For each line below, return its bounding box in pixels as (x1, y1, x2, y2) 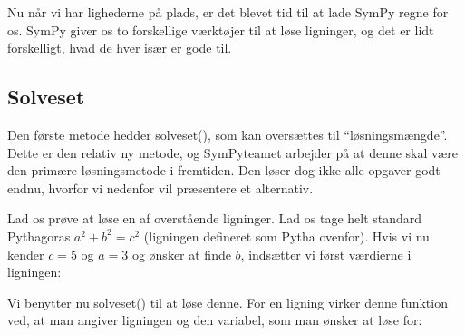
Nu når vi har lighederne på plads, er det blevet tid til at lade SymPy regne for (7, 3, 449, 21)
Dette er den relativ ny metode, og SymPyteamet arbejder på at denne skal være (7, 143, 458, 162)
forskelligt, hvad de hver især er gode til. (7, 38, 232, 57)
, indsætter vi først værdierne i (240, 244, 412, 263)
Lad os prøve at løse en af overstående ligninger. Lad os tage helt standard (7, 209, 422, 228)
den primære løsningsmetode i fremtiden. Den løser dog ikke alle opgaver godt (7, 161, 441, 180)
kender (7, 244, 44, 263)
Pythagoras (7, 226, 71, 245)
